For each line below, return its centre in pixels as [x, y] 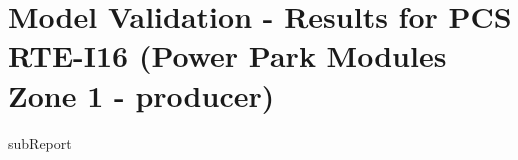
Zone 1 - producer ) [141, 94]
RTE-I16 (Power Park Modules [227, 55]
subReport [40, 142]
